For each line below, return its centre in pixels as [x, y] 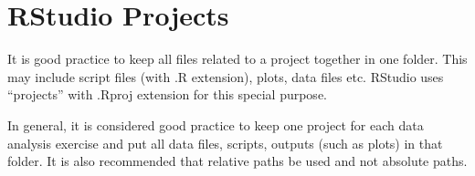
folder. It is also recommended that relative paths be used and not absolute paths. [237, 161]
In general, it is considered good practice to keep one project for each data [216, 124]
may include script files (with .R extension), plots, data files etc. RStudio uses [226, 76]
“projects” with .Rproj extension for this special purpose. [167, 94]
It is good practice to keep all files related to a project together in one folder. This [237, 59]
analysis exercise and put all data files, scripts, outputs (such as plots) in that [225, 143]
